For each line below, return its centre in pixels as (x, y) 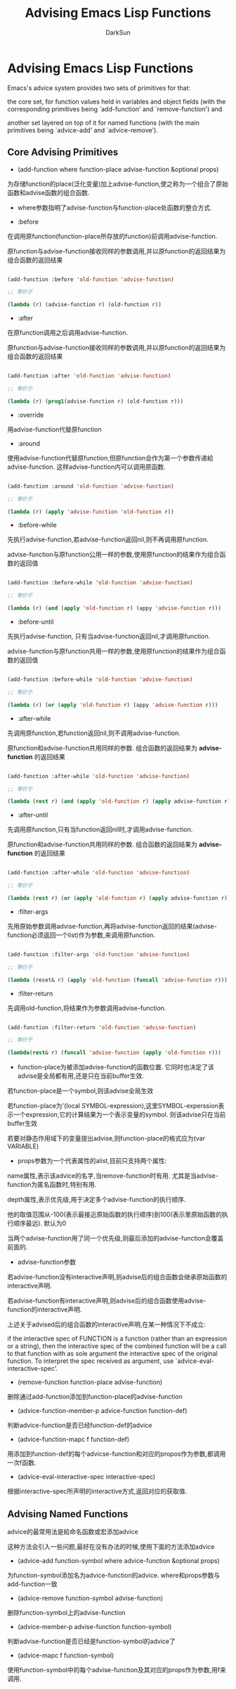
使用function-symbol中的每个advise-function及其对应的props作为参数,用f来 (117, 1669)
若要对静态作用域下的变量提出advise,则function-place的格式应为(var (106, 1138)
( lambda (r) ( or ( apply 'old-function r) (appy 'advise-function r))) (113, 705)
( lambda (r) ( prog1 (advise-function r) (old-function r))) (96, 401)
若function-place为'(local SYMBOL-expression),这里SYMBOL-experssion (113, 1106)
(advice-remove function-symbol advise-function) (90, 1598)
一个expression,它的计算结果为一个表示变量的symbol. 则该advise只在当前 (119, 1115)
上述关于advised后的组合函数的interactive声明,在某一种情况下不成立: (106, 1324)
